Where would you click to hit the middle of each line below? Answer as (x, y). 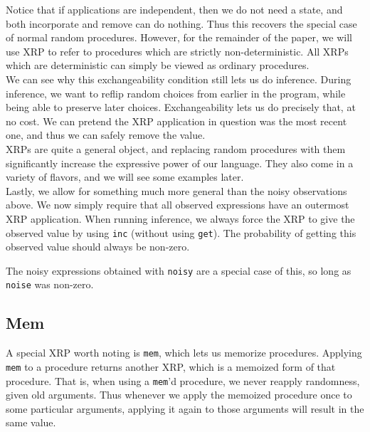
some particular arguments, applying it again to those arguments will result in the (185, 408)
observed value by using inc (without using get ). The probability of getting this (181, 232)
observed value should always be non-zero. (98, 247)
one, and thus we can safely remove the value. (106, 135)
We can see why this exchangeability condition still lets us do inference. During (179, 79)
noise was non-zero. (50, 284)
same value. (31, 422)
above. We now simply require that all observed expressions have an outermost (178, 205)
